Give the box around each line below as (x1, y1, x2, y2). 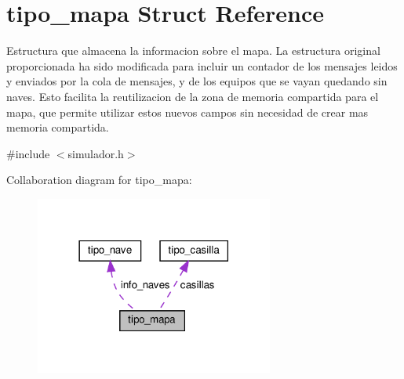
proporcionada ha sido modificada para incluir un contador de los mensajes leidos (6, 57, 398, 74)
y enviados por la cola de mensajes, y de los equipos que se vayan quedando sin (6, 73, 388, 89)
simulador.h (67, 145, 124, 161)
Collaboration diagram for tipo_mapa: (6, 171, 192, 188)
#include (6, 145, 50, 161)
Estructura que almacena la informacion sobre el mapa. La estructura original (6, 42, 380, 59)
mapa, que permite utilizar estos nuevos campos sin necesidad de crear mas (6, 103, 369, 120)
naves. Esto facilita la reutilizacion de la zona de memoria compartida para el (6, 88, 379, 104)
